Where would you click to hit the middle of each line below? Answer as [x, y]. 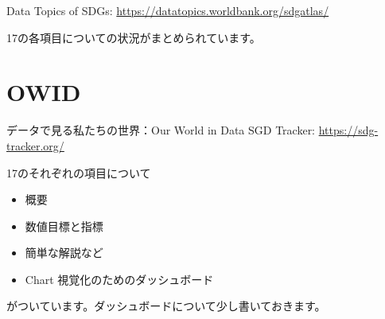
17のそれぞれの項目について [79, 172]
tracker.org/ [35, 145]
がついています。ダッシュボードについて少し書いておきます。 [166, 306]
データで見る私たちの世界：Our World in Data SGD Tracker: [161, 130]
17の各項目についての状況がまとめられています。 [134, 37]
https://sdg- [348, 130]
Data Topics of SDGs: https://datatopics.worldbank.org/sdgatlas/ [168, 10]
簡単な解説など [64, 253]
